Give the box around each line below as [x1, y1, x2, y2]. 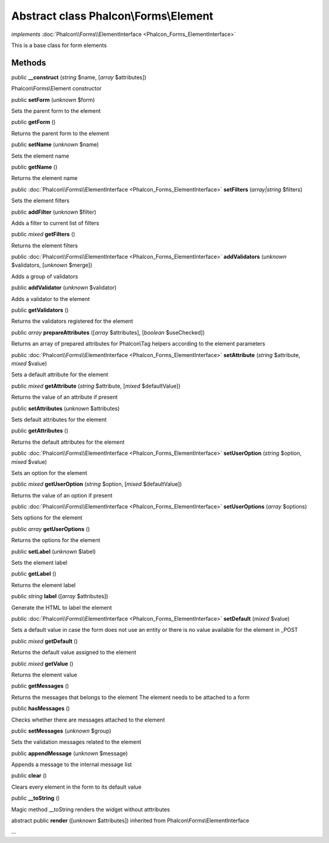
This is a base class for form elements [11, 42, 107, 49]
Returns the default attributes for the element [11, 438, 125, 446]
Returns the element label [11, 581, 76, 588]
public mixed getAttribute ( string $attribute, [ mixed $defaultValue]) [11, 382, 181, 389]
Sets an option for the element [11, 469, 88, 476]
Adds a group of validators [11, 272, 79, 280]
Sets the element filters [11, 197, 70, 204]
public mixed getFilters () [11, 231, 76, 238]
